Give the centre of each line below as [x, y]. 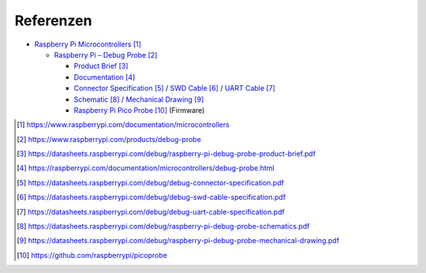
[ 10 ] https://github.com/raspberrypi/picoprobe [92, 255]
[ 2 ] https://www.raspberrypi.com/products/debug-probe [109, 139]
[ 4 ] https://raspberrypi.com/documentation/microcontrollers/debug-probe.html [146, 168]
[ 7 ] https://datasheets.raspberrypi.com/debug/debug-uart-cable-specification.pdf [151, 211]
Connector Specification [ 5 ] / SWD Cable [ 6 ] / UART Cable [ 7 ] [174, 88]
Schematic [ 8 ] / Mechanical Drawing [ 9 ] [139, 99]
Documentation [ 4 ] [105, 77]
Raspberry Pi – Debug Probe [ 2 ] [106, 54]
